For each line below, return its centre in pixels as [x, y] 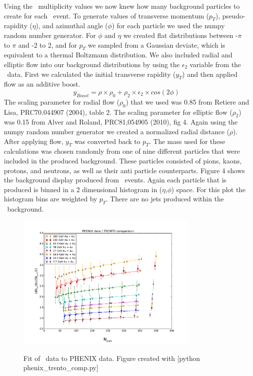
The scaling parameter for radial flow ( [62, 101]
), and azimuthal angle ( [72, 26]
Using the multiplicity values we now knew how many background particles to [122, 6]
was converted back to [107, 141]
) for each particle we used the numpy [168, 26]
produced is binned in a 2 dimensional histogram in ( [83, 189]
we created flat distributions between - [181, 35]
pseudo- [234, 15]
